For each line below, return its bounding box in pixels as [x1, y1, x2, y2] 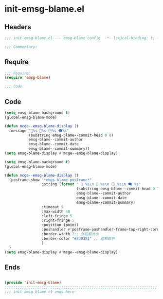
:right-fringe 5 [41, 218, 75, 223]
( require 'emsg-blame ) [4, 75, 51, 80]
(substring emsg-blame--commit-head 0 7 [76, 186, 160, 192]
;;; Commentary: [4, 44, 37, 49]
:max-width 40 [41, 209, 70, 214]
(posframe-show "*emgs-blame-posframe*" [9, 177, 92, 182]
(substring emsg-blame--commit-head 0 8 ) [28, 133, 114, 138]
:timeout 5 [41, 204, 64, 210]
